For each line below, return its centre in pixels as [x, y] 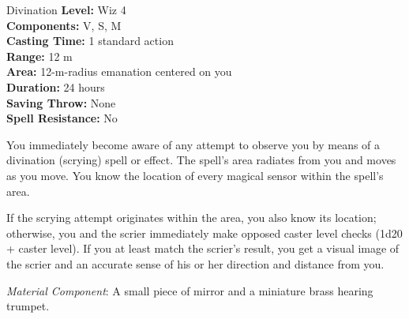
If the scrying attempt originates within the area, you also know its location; [191, 218]
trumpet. [28, 306]
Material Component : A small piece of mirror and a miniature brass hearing [190, 290]
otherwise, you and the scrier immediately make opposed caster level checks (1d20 [204, 233]
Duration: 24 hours [56, 86]
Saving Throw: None [61, 102]
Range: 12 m [39, 56]
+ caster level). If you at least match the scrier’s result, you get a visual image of [203, 248]
